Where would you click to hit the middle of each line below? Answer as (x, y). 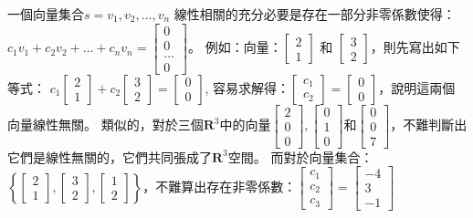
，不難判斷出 (429, 125)
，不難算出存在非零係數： (220, 186)
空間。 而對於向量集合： (300, 156)
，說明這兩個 (417, 87)
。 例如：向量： (235, 47)
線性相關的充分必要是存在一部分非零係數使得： (315, 14)
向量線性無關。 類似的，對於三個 (105, 125)
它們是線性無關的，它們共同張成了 (110, 156)
